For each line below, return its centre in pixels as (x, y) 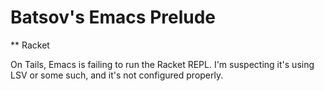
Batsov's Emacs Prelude (113, 17)
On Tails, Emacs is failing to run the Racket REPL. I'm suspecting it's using (162, 64)
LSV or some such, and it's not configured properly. (117, 75)
